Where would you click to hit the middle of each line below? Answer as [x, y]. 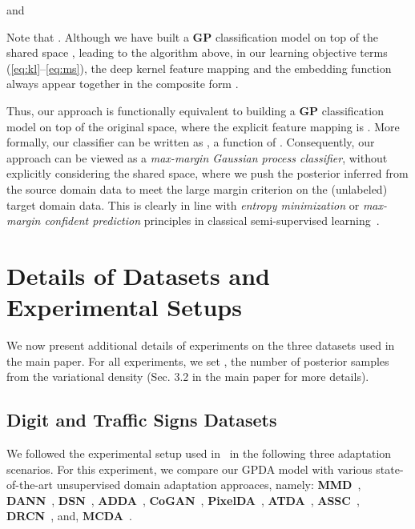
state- [390, 469]
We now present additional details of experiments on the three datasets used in [201, 345]
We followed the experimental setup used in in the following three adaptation [199, 453]
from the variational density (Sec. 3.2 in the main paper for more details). [188, 377]
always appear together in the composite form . [123, 84]
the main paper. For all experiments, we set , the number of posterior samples [198, 361]
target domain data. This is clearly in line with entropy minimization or [183, 204]
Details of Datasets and [138, 275]
